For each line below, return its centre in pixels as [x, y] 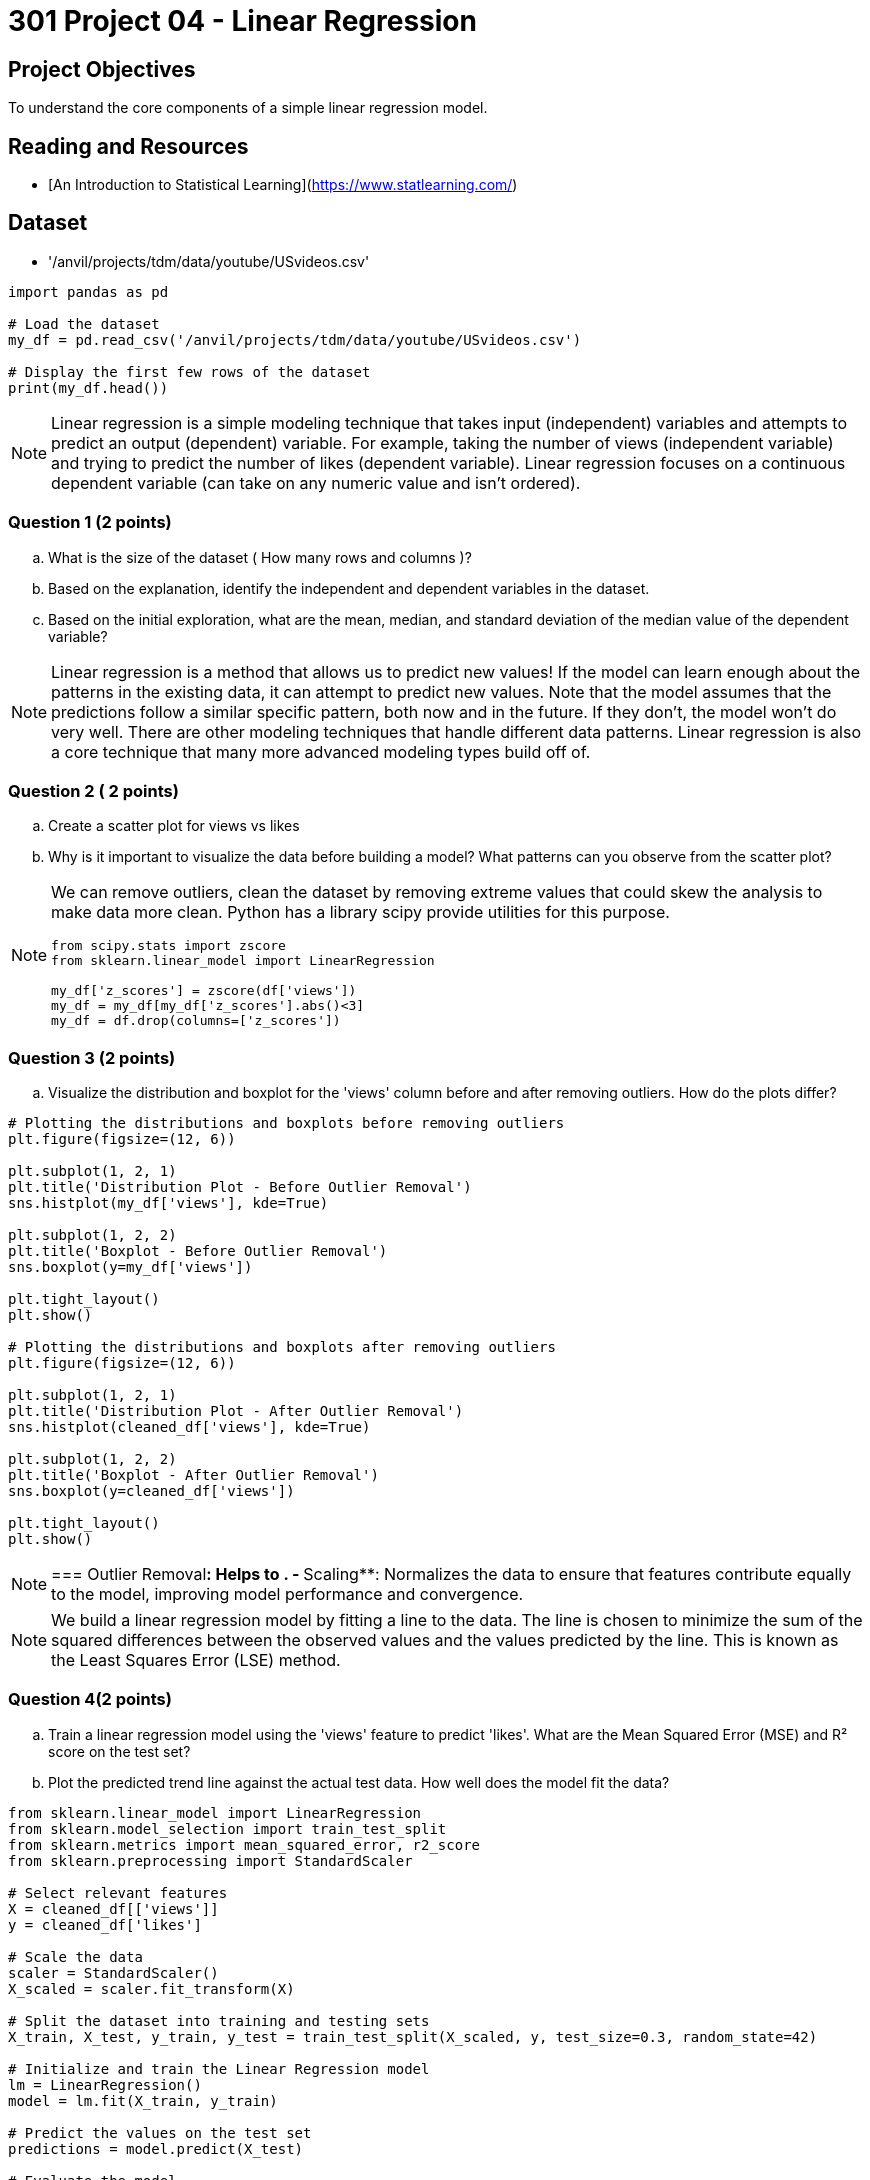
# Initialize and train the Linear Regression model [219, 2068]
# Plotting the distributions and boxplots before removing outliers [286, 1123]
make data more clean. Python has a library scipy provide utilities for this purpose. [360, 912]
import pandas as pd [88, 291]
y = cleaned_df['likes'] [105, 1924]
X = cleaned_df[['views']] [113, 1908]
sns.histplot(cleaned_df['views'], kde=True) [189, 1427]
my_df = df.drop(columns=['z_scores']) [196, 1021]
